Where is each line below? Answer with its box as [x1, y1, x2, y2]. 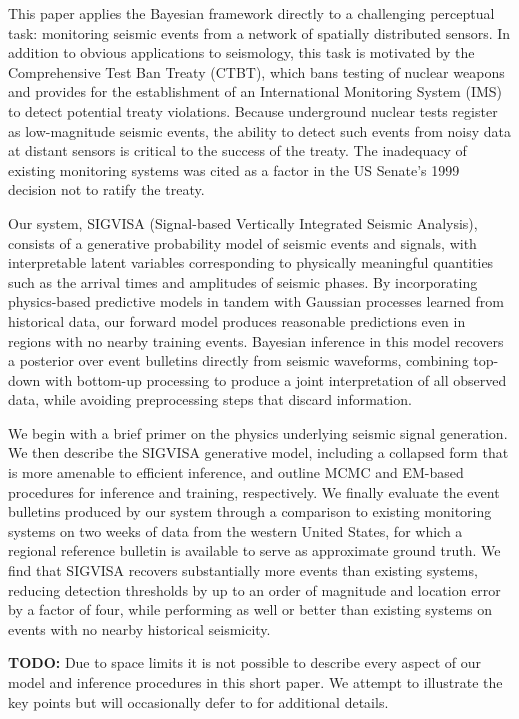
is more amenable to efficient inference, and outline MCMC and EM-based [8, 462, 464, 483]
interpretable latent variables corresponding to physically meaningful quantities [8, 252, 494, 273]
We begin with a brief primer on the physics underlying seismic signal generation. [8, 422, 508, 443]
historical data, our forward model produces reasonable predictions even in [8, 310, 466, 331]
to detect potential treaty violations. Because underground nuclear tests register [8, 100, 498, 121]
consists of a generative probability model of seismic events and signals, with [8, 232, 477, 253]
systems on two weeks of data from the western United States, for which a [8, 520, 463, 541]
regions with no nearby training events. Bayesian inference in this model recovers [8, 330, 504, 351]
